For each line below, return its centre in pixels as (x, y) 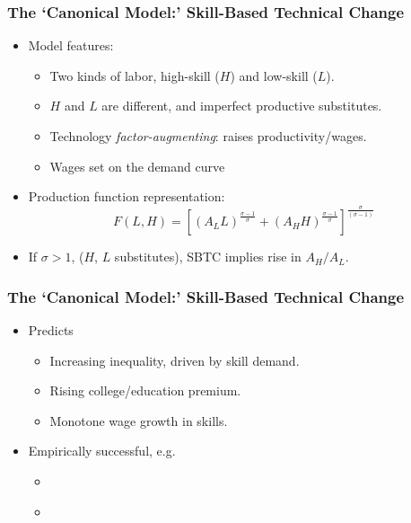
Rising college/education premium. (145, 390)
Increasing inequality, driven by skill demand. (175, 360)
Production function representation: (127, 196)
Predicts (51, 329)
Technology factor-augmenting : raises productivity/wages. (208, 136)
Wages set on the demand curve (137, 166)
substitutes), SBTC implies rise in (208, 257)
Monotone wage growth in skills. (139, 420)
